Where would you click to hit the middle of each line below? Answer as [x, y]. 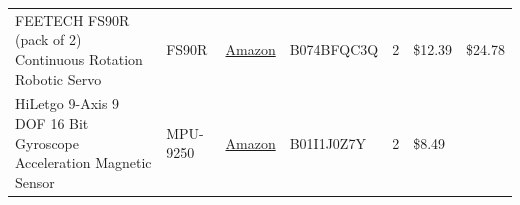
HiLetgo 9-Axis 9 [67, 103]
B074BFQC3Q [334, 49]
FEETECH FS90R [72, 19]
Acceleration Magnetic [83, 162]
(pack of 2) [48, 39]
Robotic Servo [58, 78]
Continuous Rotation [79, 58]
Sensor [35, 181]
